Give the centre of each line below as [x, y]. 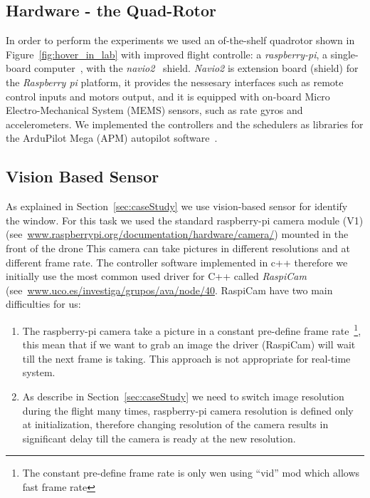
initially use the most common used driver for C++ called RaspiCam [156, 276]
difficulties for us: [43, 304]
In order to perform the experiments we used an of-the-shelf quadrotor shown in [180, 40]
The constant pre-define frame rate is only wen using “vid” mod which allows [191, 473]
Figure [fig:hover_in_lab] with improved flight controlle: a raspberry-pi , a [167, 54]
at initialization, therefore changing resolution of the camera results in [175, 424]
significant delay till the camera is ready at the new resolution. [159, 438]
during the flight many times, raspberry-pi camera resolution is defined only [188, 410]
